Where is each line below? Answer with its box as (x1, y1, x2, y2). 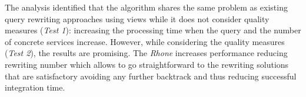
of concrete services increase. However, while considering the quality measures (5, 35, 285, 47)
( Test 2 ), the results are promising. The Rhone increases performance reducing (5, 47, 288, 59)
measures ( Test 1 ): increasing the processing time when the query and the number (5, 24, 301, 36)
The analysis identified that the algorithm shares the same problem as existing (5, 1, 288, 13)
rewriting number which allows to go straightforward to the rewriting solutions (5, 58, 289, 70)
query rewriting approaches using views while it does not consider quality (5, 12, 270, 25)
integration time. (5, 81, 65, 93)
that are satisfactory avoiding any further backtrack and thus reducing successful (5, 70, 297, 82)
